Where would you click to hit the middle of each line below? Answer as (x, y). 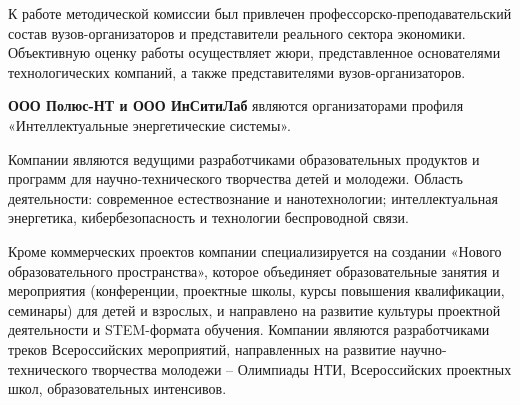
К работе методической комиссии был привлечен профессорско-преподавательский (260, 13)
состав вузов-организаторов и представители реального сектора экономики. (237, 32)
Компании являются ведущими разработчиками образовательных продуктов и (244, 158)
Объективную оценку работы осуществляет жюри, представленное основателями (254, 52)
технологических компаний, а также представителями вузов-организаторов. (237, 71)
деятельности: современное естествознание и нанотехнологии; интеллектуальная (253, 197)
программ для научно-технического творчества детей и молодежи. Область (235, 178)
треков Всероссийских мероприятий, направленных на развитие (202, 348)
